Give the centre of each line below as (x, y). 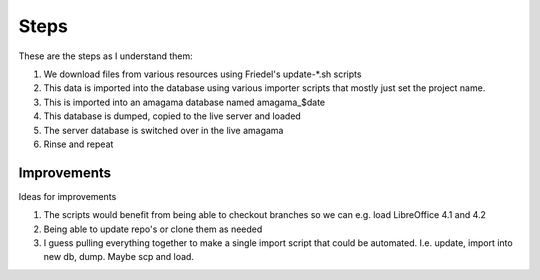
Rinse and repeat (78, 144)
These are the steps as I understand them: (106, 56)
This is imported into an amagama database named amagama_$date (184, 102)
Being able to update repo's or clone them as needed (153, 229)
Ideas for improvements (67, 196)
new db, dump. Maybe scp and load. (119, 257)
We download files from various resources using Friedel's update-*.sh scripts (202, 74)
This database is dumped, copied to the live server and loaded (172, 116)
